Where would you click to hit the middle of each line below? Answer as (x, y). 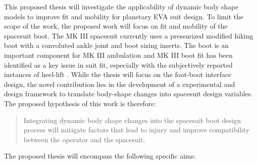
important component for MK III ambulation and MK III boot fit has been (118, 55)
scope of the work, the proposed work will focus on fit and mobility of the (116, 26)
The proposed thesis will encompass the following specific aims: (100, 156)
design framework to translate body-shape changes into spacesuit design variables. (128, 94)
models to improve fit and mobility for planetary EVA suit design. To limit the (124, 16)
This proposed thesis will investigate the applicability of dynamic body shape (121, 6)
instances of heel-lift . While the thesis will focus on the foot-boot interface (118, 74)
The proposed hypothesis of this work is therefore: (80, 103)
